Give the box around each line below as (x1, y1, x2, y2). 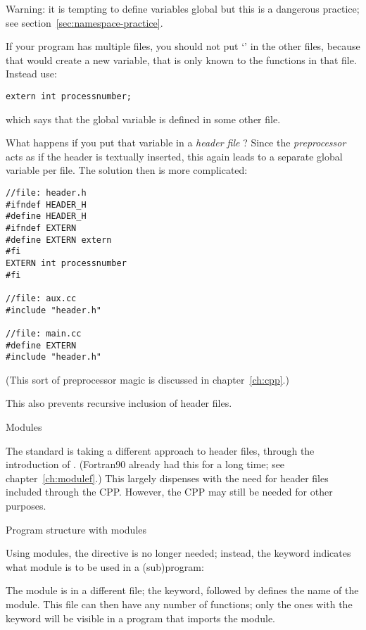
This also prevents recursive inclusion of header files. (6, 396, 232, 410)
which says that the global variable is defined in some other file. (6, 111, 281, 126)
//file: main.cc (6, 328, 82, 339)
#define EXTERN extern (6, 234, 112, 245)
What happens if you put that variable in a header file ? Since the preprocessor (6, 135, 346, 150)
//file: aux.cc (6, 293, 77, 303)
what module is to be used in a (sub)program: (6, 559, 204, 574)
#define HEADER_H (6, 211, 87, 222)
